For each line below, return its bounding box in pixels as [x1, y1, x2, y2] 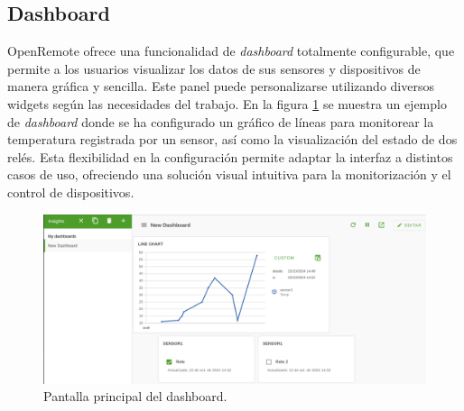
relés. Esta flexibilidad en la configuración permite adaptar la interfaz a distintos [7, 147, 453, 166]
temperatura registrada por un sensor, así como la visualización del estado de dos [7, 130, 458, 149]
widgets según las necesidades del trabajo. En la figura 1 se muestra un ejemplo [7, 94, 447, 113]
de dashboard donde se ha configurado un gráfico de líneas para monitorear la [7, 112, 434, 131]
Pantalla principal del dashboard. [43, 387, 227, 406]
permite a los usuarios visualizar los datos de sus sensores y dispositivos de [7, 59, 421, 78]
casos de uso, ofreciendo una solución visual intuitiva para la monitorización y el [7, 165, 451, 184]
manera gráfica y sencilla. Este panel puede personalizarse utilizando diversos [7, 77, 434, 96]
